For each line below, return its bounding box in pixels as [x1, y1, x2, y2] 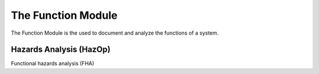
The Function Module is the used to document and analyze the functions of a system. [11, 29, 219, 36]
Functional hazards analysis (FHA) [11, 60, 95, 67]
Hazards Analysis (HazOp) [11, 45, 110, 55]
